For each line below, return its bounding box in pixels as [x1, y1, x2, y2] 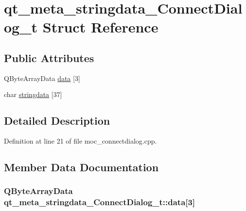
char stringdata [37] [4, 89, 62, 99]
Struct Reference [42, 17, 158, 37]
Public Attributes [4, 50, 94, 65]
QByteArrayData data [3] [4, 73, 80, 83]
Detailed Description [4, 113, 110, 128]
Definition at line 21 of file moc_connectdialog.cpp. [4, 136, 157, 146]
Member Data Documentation [4, 160, 159, 175]
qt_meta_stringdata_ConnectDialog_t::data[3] [4, 196, 195, 208]
